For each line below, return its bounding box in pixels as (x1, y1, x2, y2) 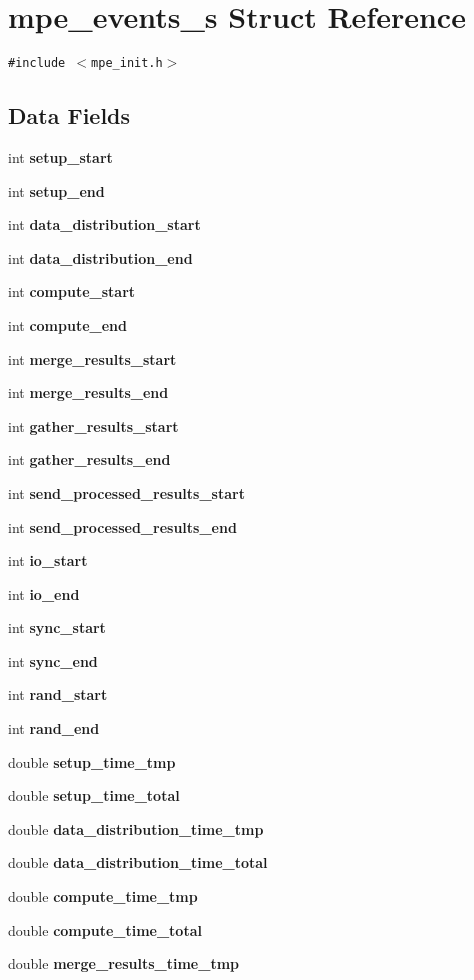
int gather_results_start (8, 415, 179, 436)
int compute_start (8, 281, 136, 302)
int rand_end (8, 718, 100, 739)
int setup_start (8, 146, 113, 167)
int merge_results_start (8, 348, 177, 369)
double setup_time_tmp (8, 751, 176, 772)
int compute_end (8, 314, 127, 335)
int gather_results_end (8, 449, 171, 470)
